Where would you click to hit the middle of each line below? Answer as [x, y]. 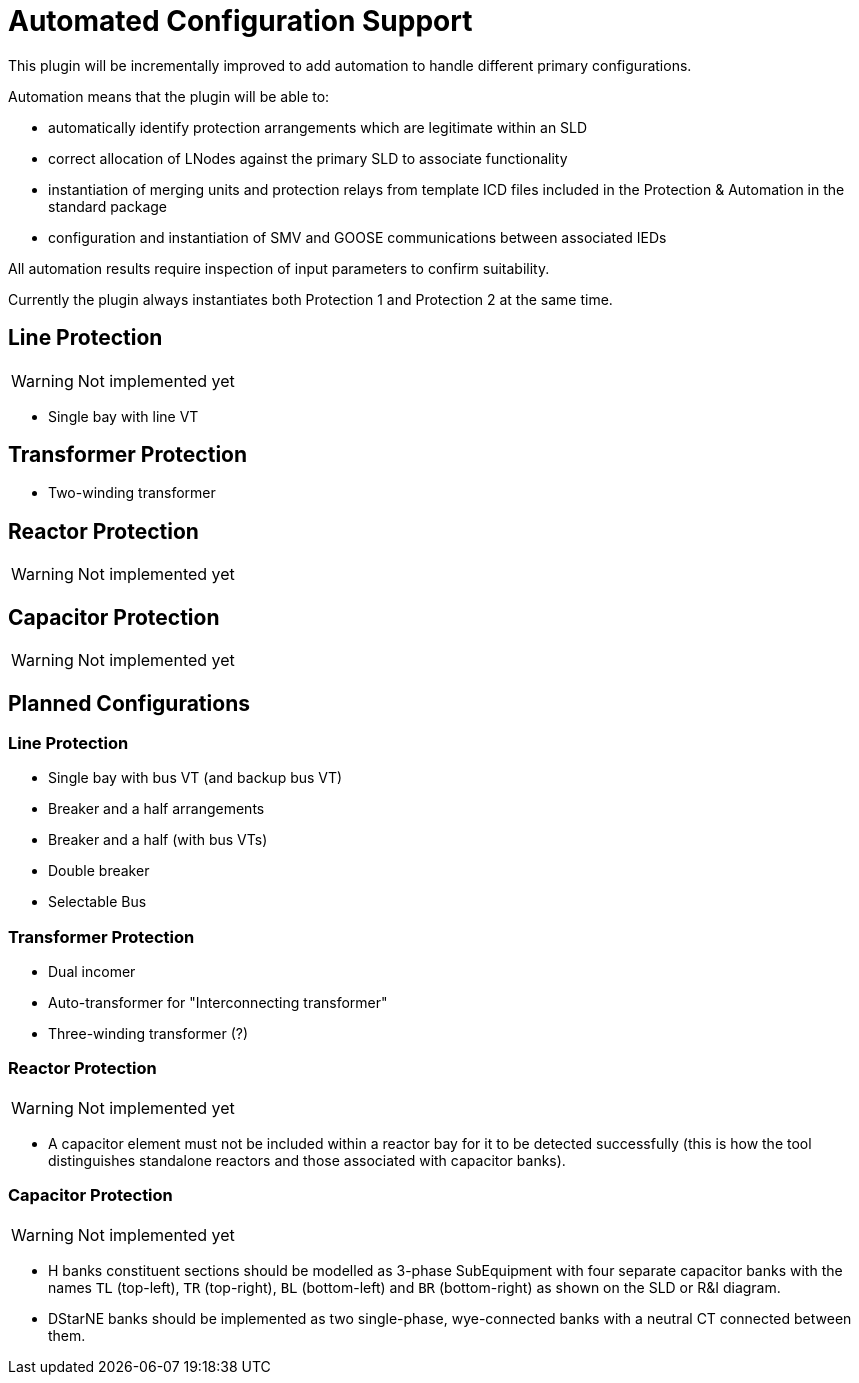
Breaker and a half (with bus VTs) [158, 840]
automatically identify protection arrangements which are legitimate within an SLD [318, 127]
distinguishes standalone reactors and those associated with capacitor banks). [307, 1160]
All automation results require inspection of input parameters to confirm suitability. [279, 268]
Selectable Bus [97, 902]
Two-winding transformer [132, 493]
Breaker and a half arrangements [156, 809]
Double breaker [99, 871]
